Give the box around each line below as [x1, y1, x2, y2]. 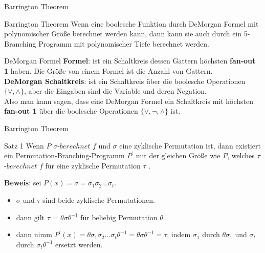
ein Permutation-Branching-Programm [4, 150, 125, 161]
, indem [167, 229, 191, 240]
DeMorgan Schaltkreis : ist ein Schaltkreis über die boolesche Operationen [4, 75, 246, 86]
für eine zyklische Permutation [45, 160, 141, 171]
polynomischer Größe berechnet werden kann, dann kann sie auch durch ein [4, 28, 242, 39]
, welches [227, 150, 255, 161]
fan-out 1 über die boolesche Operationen [4, 106, 138, 116]
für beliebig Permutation [80, 212, 158, 222]
